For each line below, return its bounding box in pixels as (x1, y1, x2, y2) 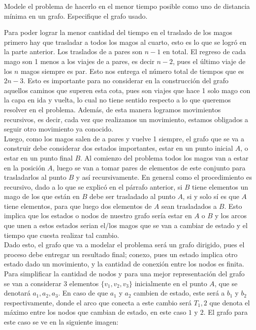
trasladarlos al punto (4, 172, 66, 182)
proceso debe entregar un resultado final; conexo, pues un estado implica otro (4, 249, 238, 259)
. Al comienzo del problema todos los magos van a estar (80, 152, 249, 163)
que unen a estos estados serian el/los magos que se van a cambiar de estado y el (4, 220, 248, 231)
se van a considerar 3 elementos (4, 278, 99, 288)
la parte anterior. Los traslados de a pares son (4, 46, 143, 57)
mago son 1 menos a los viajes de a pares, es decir (4, 56, 155, 66)
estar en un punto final (4, 152, 73, 163)
